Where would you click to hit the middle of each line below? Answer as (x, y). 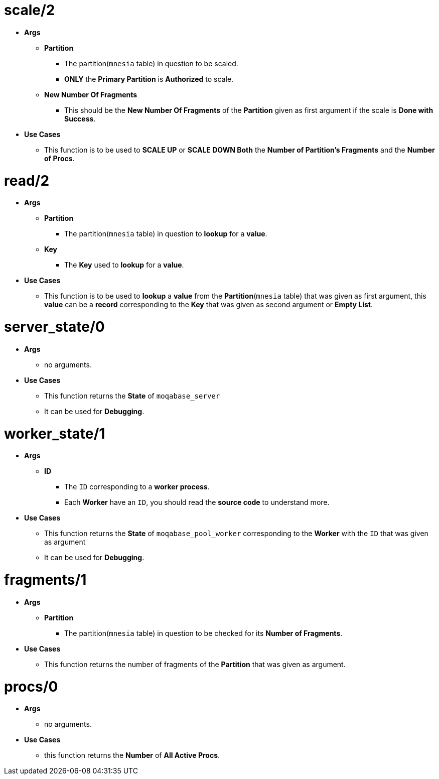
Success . (80, 118)
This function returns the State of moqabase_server (132, 396)
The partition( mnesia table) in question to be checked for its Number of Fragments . (203, 633)
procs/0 (31, 686)
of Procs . (59, 158)
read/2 (27, 180)
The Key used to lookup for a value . (124, 265)
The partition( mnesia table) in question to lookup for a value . (166, 234)
